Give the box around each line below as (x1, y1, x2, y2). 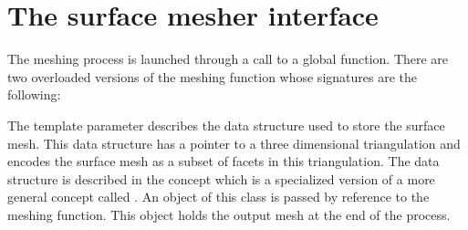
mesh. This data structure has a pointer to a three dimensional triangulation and (7, 133, 461, 152)
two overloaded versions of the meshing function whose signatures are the (7, 67, 417, 86)
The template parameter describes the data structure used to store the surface (7, 115, 445, 134)
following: (7, 85, 61, 104)
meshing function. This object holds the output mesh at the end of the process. (7, 204, 451, 224)
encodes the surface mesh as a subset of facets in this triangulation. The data (7, 152, 440, 171)
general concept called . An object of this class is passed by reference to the (7, 187, 430, 206)
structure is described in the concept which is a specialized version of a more (7, 169, 435, 188)
